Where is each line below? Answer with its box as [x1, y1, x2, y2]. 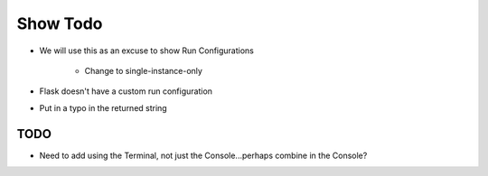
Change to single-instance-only [84, 65, 203, 76]
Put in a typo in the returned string [39, 102, 167, 113]
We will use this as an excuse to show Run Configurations [39, 45, 255, 56]
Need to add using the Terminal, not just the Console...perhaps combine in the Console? [39, 150, 368, 161]
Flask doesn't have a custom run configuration [39, 86, 212, 97]
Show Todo [16, 14, 103, 33]
